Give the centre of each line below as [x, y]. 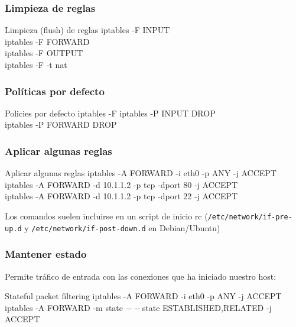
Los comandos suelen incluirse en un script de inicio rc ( [106, 216]
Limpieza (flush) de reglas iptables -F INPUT [87, 30]
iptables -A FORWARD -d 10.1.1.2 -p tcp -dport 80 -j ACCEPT [121, 184]
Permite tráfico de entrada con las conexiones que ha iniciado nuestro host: [141, 276]
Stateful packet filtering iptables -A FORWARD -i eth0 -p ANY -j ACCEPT [143, 296]
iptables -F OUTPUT [44, 53]
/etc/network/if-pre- [250, 217]
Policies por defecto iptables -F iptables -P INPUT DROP [110, 113]
